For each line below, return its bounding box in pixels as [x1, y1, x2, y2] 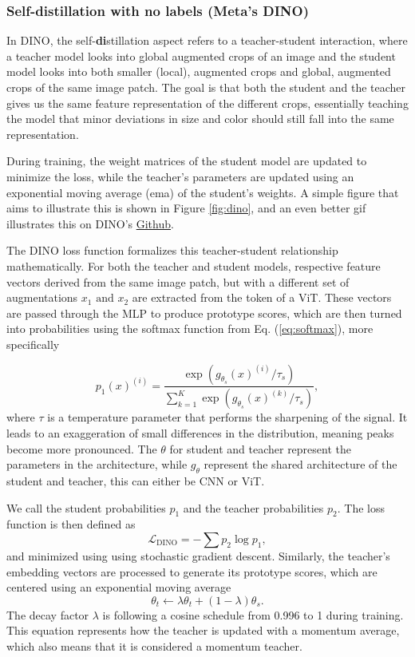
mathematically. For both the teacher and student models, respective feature [6, 257, 381, 274]
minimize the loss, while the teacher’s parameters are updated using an [6, 168, 354, 184]
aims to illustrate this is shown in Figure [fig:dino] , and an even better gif [6, 200, 366, 216]
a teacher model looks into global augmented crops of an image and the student [6, 47, 396, 64]
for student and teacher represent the [169, 440, 351, 457]
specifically [6, 335, 60, 352]
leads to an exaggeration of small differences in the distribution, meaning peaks [6, 424, 394, 441]
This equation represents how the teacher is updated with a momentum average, [6, 622, 400, 639]
